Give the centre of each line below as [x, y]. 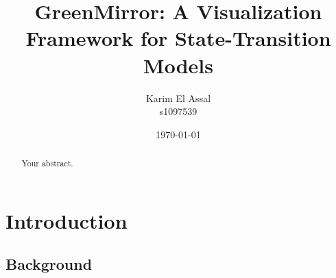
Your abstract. [47, 163]
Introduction [67, 220]
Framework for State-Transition [178, 38]
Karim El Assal [178, 98]
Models [178, 65]
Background [49, 264]
